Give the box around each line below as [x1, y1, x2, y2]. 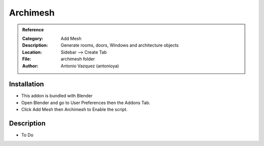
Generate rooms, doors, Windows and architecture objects [61, 42, 179, 48]
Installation [9, 80, 44, 89]
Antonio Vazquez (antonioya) [61, 63, 119, 69]
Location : [22, 49, 42, 55]
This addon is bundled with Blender [21, 93, 93, 99]
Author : [22, 63, 39, 69]
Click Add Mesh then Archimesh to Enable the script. [21, 107, 128, 112]
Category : [22, 36, 44, 41]
